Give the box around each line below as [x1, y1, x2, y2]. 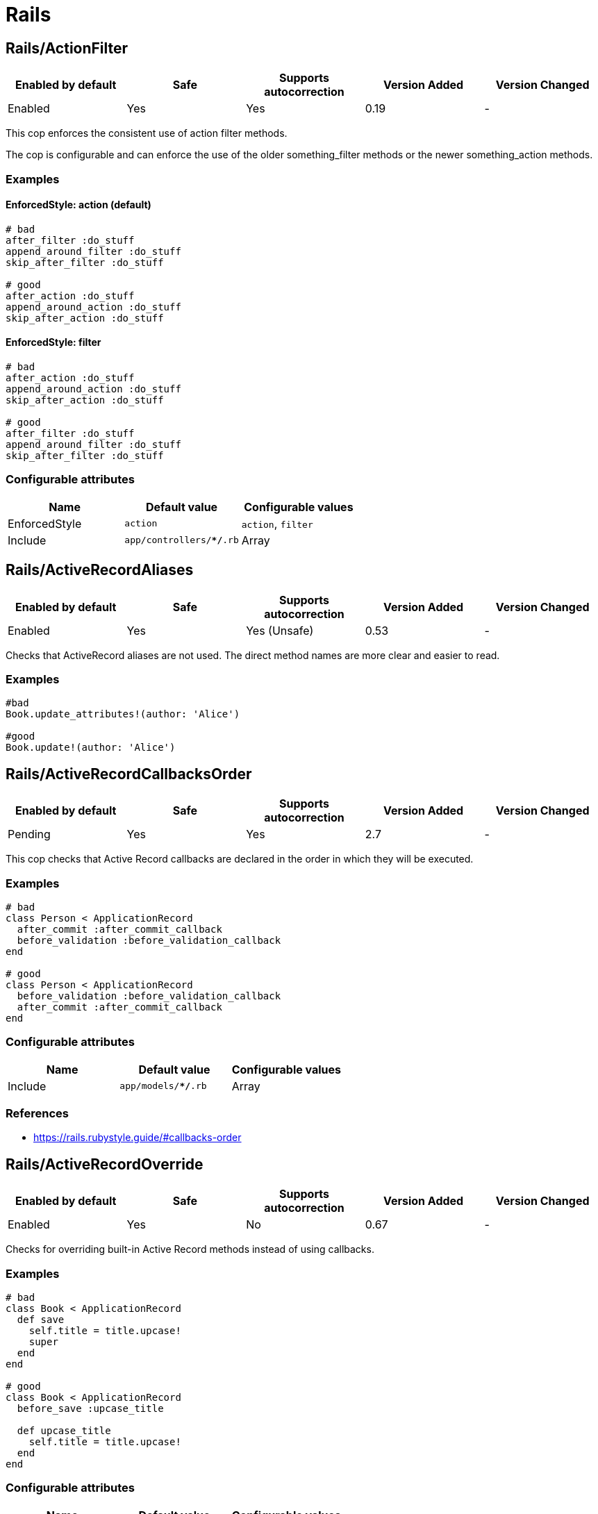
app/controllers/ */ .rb [124, 535, 239, 546]
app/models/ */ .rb [119, 1081, 207, 1092]
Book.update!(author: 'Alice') [6, 742, 176, 754]
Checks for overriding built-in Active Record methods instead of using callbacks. [6, 1243, 374, 1256]
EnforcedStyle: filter [6, 336, 101, 349]
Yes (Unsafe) [246, 623, 314, 638]
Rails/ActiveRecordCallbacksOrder [6, 765, 252, 783]
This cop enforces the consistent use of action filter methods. [6, 127, 288, 140]
